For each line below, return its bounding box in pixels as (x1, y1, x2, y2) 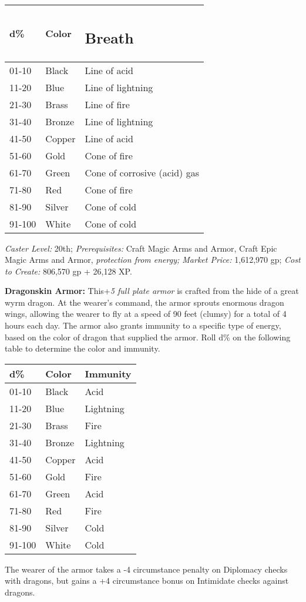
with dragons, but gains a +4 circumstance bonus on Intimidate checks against (5, 574, 289, 587)
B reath (85, 27, 134, 48)
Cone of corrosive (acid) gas (85, 165, 199, 179)
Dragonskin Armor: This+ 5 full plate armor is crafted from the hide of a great (5, 285, 299, 297)
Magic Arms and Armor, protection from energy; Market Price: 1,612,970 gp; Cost (5, 253, 301, 266)
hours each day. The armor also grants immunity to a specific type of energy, (5, 319, 281, 332)
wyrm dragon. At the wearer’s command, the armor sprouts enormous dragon (5, 296, 284, 308)
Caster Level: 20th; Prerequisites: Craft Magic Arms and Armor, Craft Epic (5, 242, 277, 254)
